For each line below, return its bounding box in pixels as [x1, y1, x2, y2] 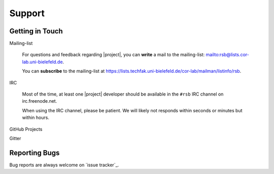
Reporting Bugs [9, 148, 60, 157]
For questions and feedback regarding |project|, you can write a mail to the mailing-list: [22, 52, 205, 58]
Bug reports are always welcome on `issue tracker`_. [9, 162, 119, 168]
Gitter [9, 135, 21, 141]
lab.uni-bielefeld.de [22, 59, 63, 65]
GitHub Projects [9, 126, 43, 132]
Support [9, 8, 45, 19]
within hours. [22, 114, 49, 121]
